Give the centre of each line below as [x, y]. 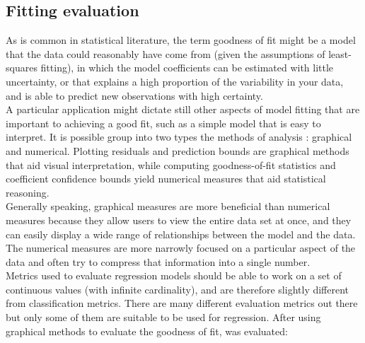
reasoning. [28, 192]
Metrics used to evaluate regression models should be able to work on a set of [174, 275]
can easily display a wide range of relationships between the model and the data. [181, 234]
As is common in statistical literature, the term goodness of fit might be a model [181, 40]
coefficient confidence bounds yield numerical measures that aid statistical [166, 179]
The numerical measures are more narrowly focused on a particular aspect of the [181, 248]
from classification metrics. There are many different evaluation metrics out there [182, 303]
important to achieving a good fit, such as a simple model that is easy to [163, 123]
